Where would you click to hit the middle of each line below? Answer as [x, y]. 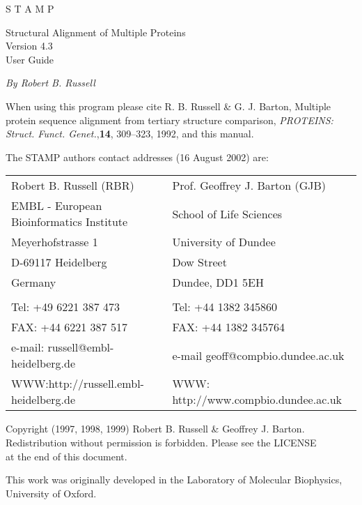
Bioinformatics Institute [70, 222]
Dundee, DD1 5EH [218, 282]
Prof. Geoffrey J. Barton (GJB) [249, 186]
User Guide [30, 59]
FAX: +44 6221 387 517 [69, 327]
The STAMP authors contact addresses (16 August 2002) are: [137, 157]
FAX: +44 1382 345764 [228, 327]
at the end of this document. [66, 456]
